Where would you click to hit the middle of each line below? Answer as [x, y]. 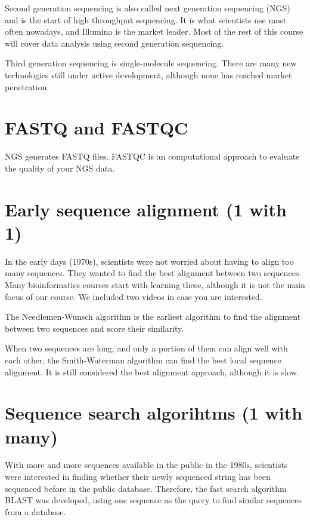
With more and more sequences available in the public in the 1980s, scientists [146, 465]
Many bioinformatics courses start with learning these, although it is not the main [155, 284]
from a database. [35, 511]
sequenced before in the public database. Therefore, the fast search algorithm [146, 488]
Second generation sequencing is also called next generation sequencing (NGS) [148, 8]
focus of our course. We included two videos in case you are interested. [134, 296]
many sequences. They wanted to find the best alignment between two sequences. [153, 273]
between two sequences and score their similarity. [94, 328]
